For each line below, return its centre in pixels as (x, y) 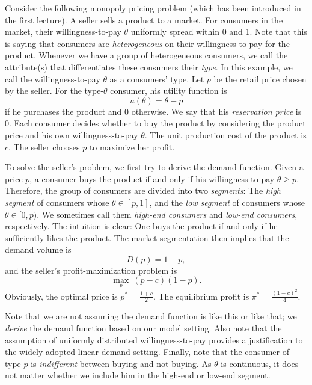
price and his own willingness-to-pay (72, 134)
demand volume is (38, 249)
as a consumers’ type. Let (157, 79)
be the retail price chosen (260, 79)
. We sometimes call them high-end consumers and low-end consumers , (167, 214)
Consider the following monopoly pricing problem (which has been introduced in (153, 8)
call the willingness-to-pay (53, 79)
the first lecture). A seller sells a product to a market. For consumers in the (144, 20)
